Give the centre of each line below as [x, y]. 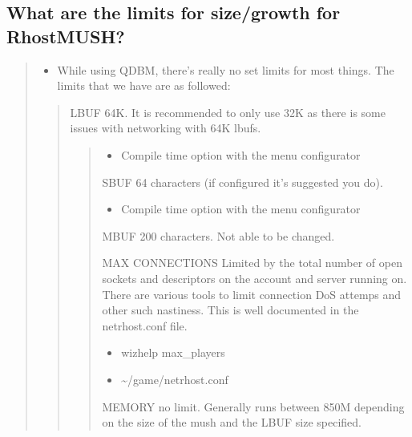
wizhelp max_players [173, 352]
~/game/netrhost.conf [175, 379]
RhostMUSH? [66, 36]
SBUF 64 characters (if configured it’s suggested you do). [242, 182]
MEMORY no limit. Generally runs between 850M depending [253, 406]
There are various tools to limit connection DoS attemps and [252, 294]
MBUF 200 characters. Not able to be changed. [218, 235]
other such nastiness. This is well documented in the [230, 310]
